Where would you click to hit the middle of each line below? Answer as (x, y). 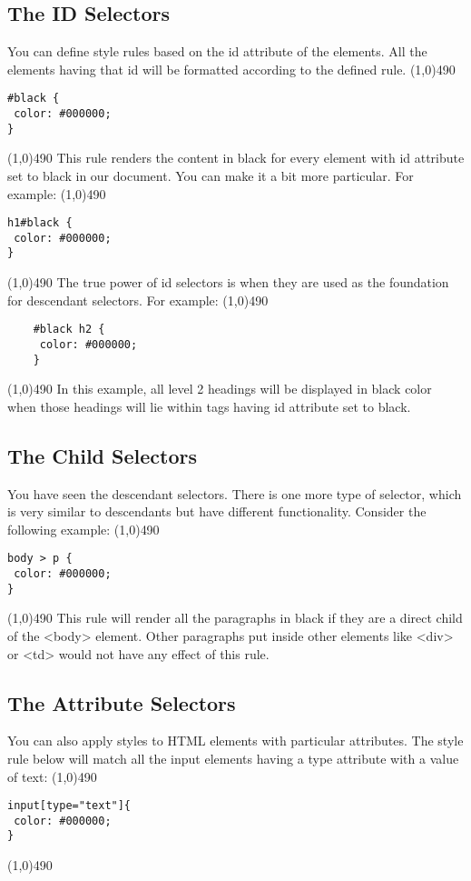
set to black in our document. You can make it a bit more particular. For (211, 175)
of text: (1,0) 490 (52, 776)
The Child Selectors (102, 455)
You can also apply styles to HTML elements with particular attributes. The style (235, 741)
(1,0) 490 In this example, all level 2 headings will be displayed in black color (220, 389)
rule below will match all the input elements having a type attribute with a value (233, 758)
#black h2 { (69, 330)
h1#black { (40, 223)
